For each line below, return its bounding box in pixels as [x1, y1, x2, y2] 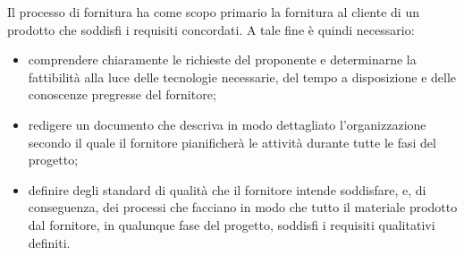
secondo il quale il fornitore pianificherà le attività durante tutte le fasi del [28, 132, 436, 151]
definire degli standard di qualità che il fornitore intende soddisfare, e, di [28, 180, 426, 199]
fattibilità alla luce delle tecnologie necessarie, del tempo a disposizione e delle [28, 67, 457, 86]
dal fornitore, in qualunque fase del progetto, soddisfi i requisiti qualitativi [28, 215, 435, 234]
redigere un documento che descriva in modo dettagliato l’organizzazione [28, 115, 426, 133]
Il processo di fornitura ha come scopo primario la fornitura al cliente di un [7, 3, 419, 21]
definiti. [28, 233, 71, 251]
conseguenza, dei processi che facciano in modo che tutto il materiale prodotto [28, 198, 458, 217]
